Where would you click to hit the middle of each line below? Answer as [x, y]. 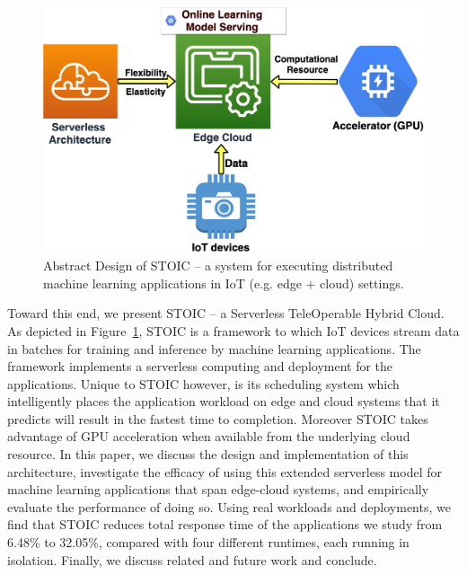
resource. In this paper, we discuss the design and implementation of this [208, 454]
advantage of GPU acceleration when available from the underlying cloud [209, 436]
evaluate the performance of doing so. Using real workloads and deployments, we [229, 506]
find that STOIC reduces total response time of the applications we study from [225, 524]
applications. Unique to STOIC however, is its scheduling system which [203, 383]
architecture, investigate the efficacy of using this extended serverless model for [225, 471]
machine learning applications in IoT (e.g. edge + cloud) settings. [224, 283]
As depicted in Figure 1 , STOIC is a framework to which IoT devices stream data [233, 330]
